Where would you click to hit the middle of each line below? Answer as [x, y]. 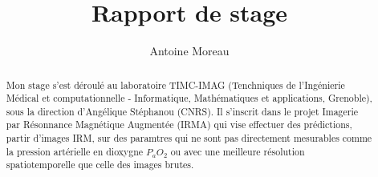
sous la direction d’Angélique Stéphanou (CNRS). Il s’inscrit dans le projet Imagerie [182, 111]
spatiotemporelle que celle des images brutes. [100, 165]
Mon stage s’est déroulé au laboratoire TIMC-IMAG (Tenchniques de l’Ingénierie [175, 84]
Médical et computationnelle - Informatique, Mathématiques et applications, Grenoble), [189, 98]
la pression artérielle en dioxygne [75, 151]
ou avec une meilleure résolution [238, 151]
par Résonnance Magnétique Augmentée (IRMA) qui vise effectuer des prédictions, [179, 125]
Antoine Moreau [189, 51]
